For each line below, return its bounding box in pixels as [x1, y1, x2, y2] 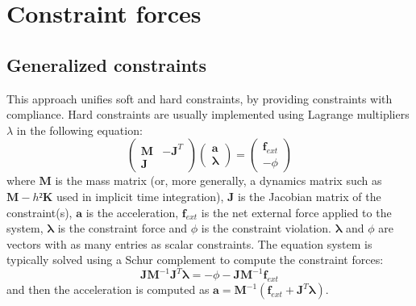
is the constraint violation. [201, 220, 331, 237]
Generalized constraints [6, 52, 207, 77]
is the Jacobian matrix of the [238, 187, 381, 204]
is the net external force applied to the [201, 203, 392, 220]
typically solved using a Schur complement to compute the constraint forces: [6, 251, 384, 268]
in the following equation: [16, 121, 143, 138]
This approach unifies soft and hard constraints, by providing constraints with [6, 90, 393, 107]
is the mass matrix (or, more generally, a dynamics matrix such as [55, 172, 382, 189]
